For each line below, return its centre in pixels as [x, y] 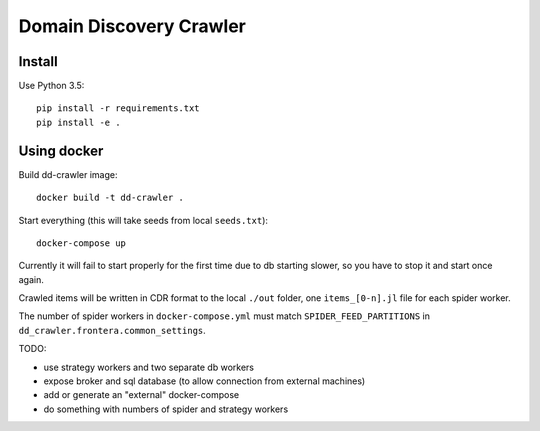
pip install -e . [78, 122]
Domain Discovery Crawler [132, 26]
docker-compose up [81, 243]
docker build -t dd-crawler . [110, 198]
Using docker [61, 150]
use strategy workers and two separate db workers [149, 367]
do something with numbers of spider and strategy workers [166, 409]
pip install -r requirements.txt [118, 108]
